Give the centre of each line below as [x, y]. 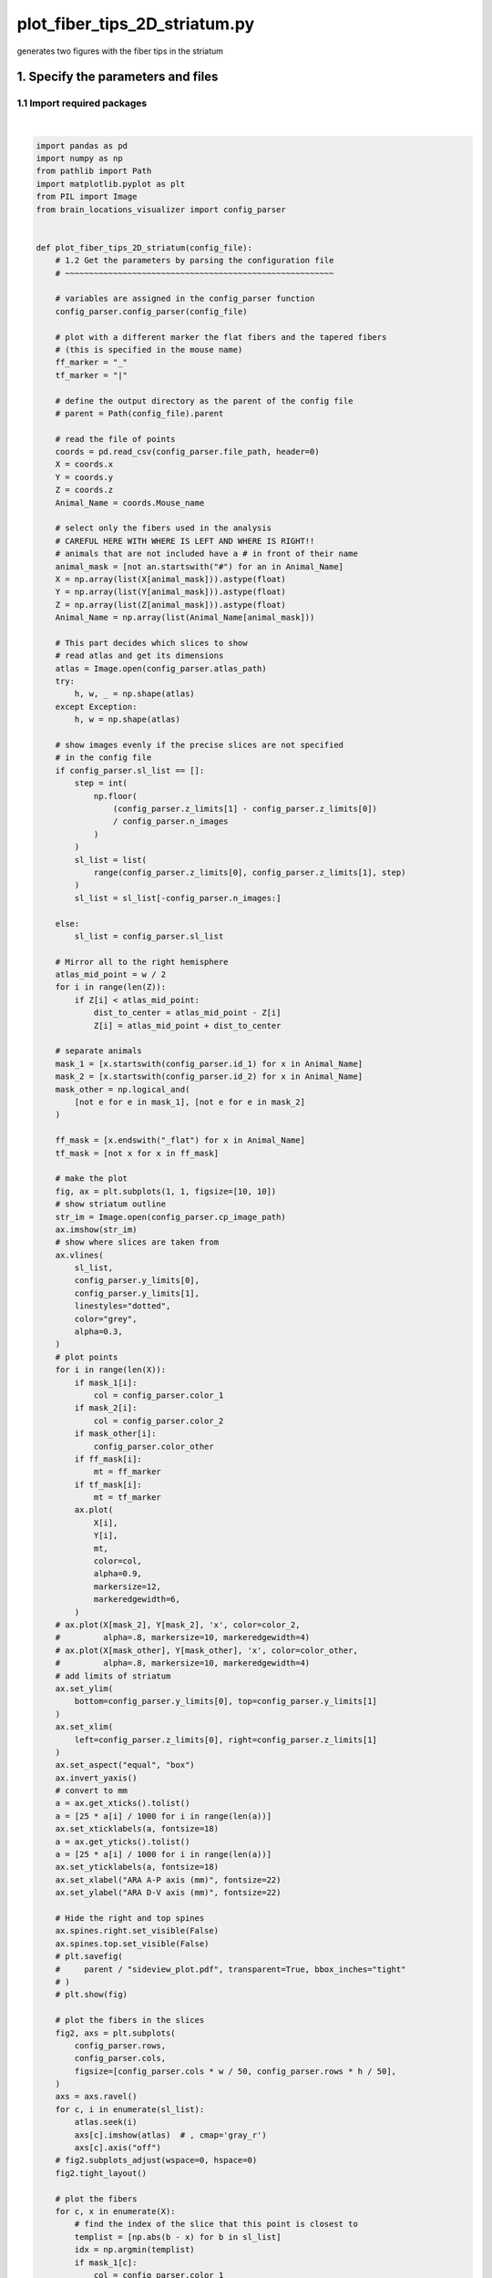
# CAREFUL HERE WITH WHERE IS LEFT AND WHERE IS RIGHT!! [185, 541]
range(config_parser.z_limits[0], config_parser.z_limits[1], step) [250, 872]
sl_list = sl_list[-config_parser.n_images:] [178, 898]
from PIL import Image [87, 197]
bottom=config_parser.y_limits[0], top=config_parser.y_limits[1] [226, 1701]
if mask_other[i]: [115, 1434]
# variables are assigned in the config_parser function [185, 299]
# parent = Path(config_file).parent [139, 413]
